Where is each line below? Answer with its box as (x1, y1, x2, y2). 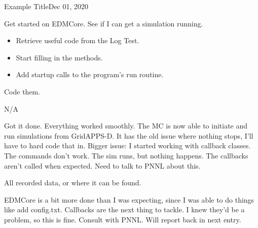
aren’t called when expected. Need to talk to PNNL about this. (4, 160, 201, 171)
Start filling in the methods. (16, 52, 103, 62)
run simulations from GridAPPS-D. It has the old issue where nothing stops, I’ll (4, 130, 253, 141)
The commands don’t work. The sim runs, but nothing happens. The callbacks (4, 150, 248, 160)
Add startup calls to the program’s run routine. (16, 69, 164, 80)
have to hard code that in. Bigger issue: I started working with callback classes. (4, 140, 251, 151)
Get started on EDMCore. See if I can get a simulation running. (4, 18, 203, 28)
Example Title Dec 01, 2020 (4, 1, 89, 11)
